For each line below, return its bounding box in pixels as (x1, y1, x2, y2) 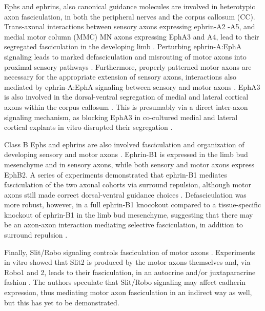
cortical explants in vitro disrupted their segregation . (4, 122, 173, 132)
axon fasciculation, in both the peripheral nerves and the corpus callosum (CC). (4, 11, 255, 22)
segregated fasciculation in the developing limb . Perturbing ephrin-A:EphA (4, 41, 242, 52)
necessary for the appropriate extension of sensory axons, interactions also (4, 71, 237, 82)
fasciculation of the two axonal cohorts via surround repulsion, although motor (4, 179, 252, 190)
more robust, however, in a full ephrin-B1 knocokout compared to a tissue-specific (4, 199, 261, 210)
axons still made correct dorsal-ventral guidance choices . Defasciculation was (4, 189, 247, 200)
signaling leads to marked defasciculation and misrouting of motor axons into (4, 51, 247, 62)
